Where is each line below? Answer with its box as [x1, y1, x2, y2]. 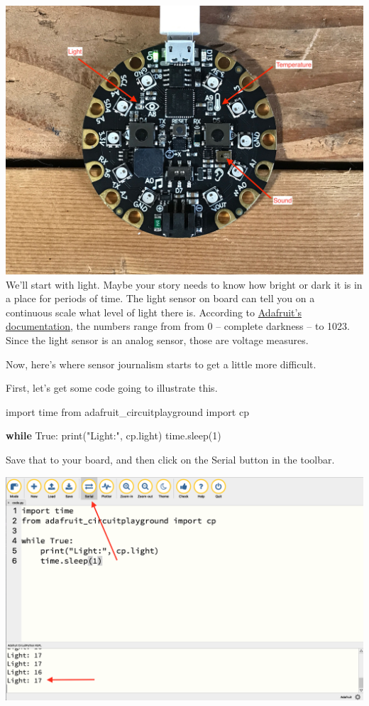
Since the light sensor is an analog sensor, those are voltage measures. [6, 332, 309, 347]
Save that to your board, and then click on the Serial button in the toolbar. [6, 451, 335, 466]
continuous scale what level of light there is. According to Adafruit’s [6, 304, 302, 319]
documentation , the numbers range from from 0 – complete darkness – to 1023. [6, 319, 350, 333]
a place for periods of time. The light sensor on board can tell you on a [6, 291, 315, 306]
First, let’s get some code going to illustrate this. [6, 380, 218, 395]
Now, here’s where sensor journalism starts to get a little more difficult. [6, 356, 316, 371]
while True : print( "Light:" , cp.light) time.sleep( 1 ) [6, 428, 221, 443]
